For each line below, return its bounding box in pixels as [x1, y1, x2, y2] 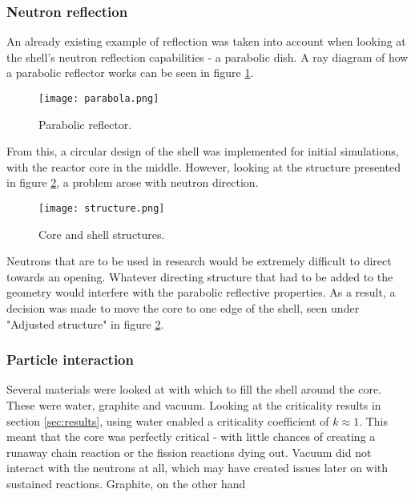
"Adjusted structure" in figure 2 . [6, 315, 164, 332]
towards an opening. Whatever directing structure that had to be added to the [6, 268, 393, 285]
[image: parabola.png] [38, 93, 159, 104]
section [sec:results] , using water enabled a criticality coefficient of [6, 412, 329, 429]
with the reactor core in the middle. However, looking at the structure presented [6, 158, 401, 175]
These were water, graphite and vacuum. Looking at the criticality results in [6, 397, 381, 414]
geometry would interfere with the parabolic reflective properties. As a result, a [6, 284, 396, 301]
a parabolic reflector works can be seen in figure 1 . [6, 64, 254, 81]
